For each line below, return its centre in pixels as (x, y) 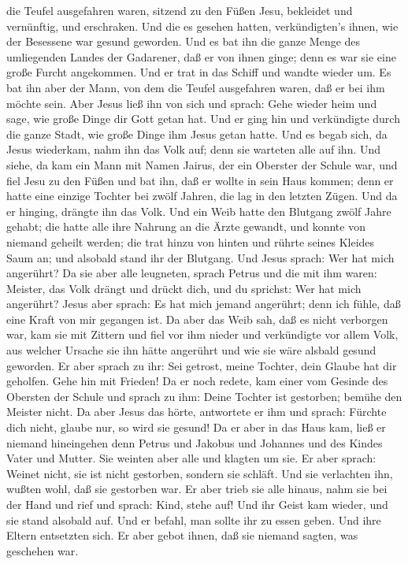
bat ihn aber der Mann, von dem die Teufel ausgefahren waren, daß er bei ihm (196, 87)
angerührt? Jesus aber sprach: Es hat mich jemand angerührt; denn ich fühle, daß (204, 304)
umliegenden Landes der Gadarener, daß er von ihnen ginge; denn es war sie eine (201, 56)
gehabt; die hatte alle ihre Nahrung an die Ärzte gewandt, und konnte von (186, 226)
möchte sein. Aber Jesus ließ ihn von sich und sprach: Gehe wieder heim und (192, 103)
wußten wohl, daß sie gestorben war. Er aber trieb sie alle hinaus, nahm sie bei (197, 489)
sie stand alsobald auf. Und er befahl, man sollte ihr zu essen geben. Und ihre (194, 519)
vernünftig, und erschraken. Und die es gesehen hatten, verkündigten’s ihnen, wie (202, 26)
